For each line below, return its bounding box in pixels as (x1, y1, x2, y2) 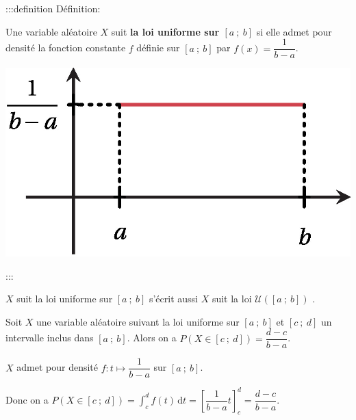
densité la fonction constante (5, 40, 126, 55)
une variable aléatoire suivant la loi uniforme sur (36, 314, 240, 328)
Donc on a (5, 392, 49, 406)
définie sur (136, 40, 180, 55)
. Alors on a (127, 330, 177, 345)
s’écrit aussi (149, 291, 198, 306)
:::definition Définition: (5, 1, 101, 15)
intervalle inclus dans (5, 330, 94, 345)
